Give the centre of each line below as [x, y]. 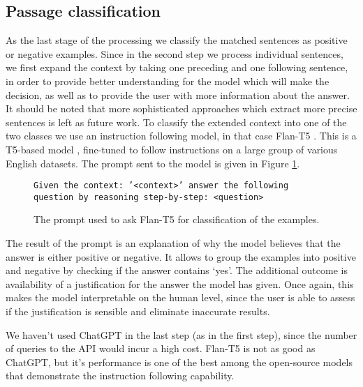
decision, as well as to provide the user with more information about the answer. [178, 94]
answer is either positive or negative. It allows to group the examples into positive [181, 256]
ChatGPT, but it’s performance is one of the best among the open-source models [179, 362]
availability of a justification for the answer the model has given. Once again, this [180, 283]
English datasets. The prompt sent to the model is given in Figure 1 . [153, 163]
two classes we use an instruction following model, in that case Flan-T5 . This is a [181, 136]
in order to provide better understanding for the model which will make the [168, 81]
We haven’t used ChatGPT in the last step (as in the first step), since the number [181, 334]
